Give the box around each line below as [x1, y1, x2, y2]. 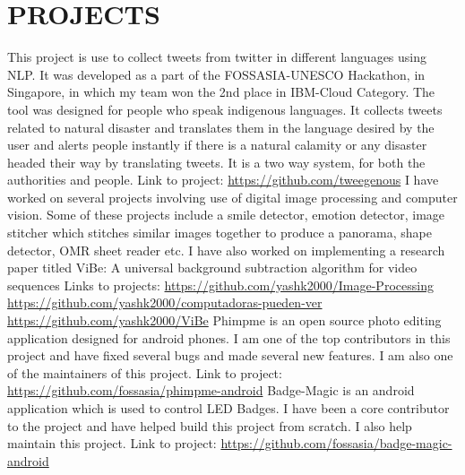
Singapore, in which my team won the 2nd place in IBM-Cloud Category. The [7, 82, 435, 101]
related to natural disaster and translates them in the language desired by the [7, 117, 435, 136]
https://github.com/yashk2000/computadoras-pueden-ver [7, 293, 323, 312]
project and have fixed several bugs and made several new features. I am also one [7, 346, 453, 365]
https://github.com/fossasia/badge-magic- [220, 434, 452, 453]
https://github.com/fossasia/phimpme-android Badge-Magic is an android [7, 381, 415, 400]
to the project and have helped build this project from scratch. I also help [7, 416, 412, 435]
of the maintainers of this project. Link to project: [7, 363, 282, 382]
